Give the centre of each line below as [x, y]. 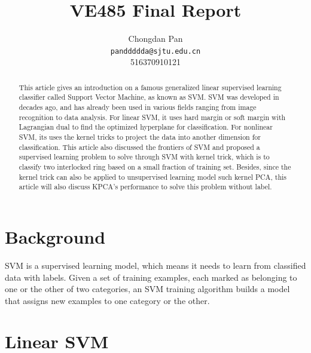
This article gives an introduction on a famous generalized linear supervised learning [150, 87]
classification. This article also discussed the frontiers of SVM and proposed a [139, 147]
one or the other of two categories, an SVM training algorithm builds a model [147, 289]
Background [55, 236]
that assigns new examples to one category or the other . [107, 300]
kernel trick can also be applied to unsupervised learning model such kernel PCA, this [153, 177]
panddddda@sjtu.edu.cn [155, 51]
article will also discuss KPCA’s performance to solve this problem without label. [145, 187]
